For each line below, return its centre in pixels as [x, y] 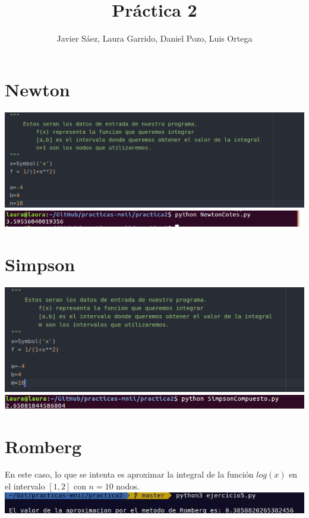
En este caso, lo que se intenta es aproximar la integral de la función [129, 474]
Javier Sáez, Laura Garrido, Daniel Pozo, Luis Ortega [154, 38]
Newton [37, 89]
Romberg [43, 446]
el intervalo [25, 486]
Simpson [40, 264]
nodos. [128, 486]
